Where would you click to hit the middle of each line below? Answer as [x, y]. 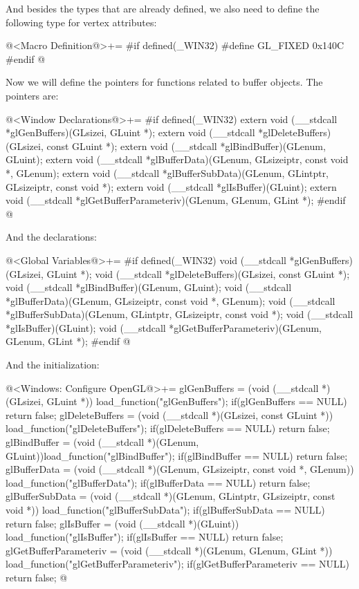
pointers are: [32, 95]
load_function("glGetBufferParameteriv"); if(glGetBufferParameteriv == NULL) [178, 564]
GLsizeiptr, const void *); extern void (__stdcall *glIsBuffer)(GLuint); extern [171, 186]
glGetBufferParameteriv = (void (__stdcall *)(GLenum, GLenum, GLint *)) [169, 550]
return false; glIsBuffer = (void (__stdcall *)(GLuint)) [122, 523]
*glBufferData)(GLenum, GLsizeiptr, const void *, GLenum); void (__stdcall [171, 300]
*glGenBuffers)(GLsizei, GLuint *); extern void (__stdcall [130, 132]
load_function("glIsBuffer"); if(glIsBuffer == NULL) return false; [145, 537]
